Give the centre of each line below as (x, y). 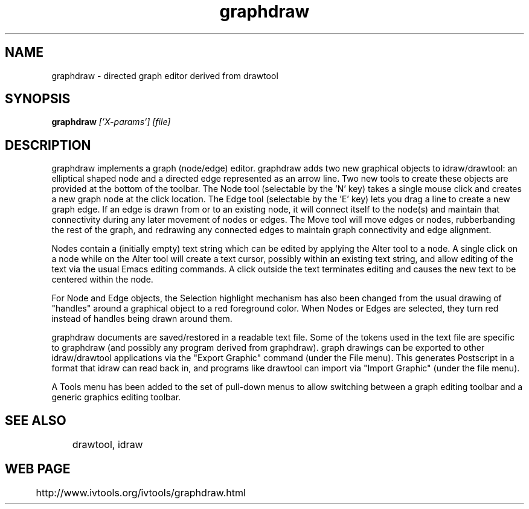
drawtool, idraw (107, 445)
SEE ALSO (36, 420)
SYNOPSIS (38, 99)
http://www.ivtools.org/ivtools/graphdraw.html (141, 492)
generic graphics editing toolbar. (116, 397)
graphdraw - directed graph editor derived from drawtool (165, 75)
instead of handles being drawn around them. (142, 319)
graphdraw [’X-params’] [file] (111, 122)
